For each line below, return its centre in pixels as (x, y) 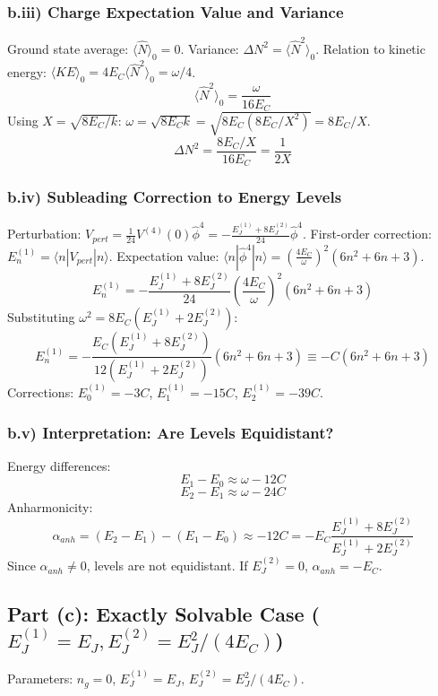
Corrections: (41, 391)
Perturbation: (44, 234)
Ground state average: (68, 48)
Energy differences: (59, 465)
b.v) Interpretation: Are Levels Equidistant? (171, 432)
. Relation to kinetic (370, 48)
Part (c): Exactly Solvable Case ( (163, 614)
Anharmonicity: (50, 507)
